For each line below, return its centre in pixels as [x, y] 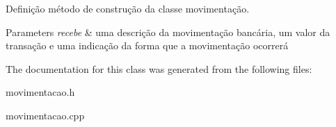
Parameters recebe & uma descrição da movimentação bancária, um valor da [168, 32]
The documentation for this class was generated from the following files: [159, 68]
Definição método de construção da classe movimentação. [128, 8]
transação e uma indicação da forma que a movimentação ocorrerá [147, 45]
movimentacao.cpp [45, 115]
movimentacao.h [40, 92]
